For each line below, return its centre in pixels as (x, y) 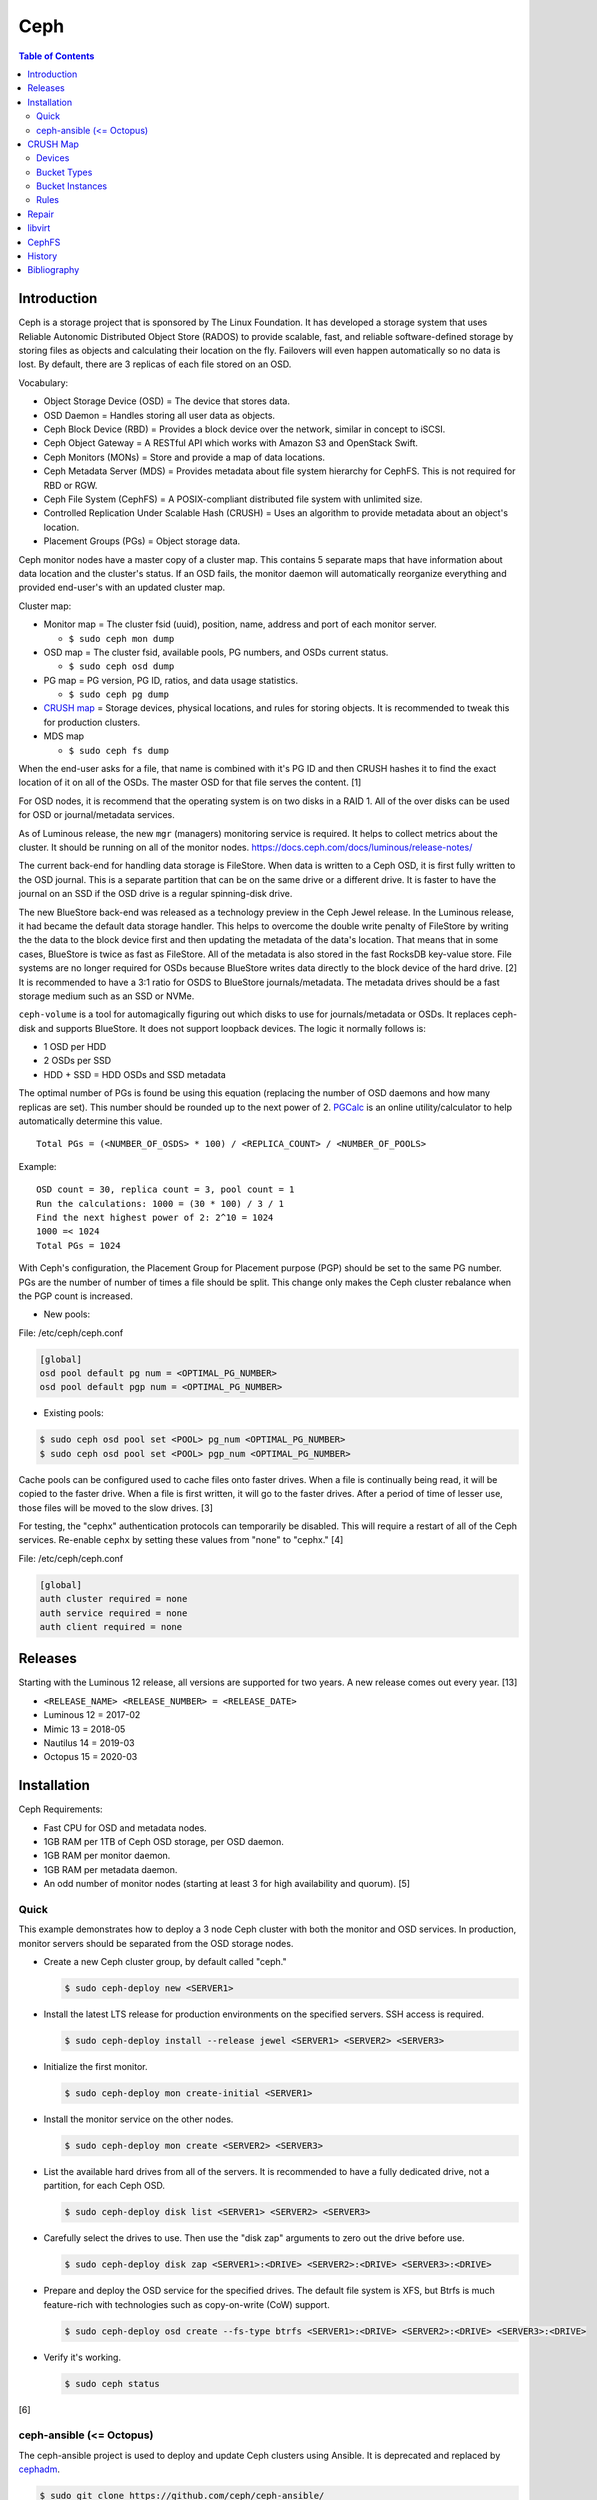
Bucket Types (64, 172)
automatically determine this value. (90, 1121)
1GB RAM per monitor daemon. (107, 1856)
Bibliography (53, 270)
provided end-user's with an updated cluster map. (122, 587)
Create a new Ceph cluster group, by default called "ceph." (165, 1962)
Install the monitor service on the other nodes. (138, 2119)
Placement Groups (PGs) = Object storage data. (142, 541)
